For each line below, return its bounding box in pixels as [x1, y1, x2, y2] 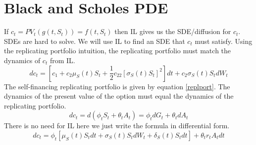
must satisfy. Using [195, 36, 253, 46]
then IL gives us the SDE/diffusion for [114, 26, 231, 36]
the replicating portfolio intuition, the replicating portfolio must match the [4, 45, 231, 56]
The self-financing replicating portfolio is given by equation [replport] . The [4, 81, 230, 91]
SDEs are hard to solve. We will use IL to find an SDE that [4, 36, 185, 46]
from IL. [50, 55, 75, 65]
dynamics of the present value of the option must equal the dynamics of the [4, 91, 234, 101]
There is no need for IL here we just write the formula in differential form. [4, 120, 230, 131]
